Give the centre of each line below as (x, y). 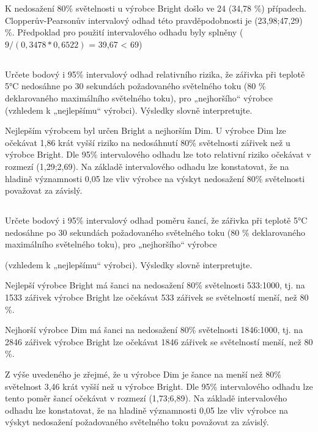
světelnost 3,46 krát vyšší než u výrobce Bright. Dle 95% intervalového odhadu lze (159, 386)
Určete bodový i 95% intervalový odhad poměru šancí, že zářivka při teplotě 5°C (156, 220)
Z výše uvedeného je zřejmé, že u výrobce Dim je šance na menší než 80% (143, 374)
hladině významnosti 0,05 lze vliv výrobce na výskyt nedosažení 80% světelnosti (155, 178)
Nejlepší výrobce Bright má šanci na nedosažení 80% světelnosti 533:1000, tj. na (155, 285)
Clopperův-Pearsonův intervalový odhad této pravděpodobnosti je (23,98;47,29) (154, 20)
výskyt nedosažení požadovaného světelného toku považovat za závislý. (137, 422)
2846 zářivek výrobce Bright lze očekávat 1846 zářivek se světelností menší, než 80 (159, 341)
